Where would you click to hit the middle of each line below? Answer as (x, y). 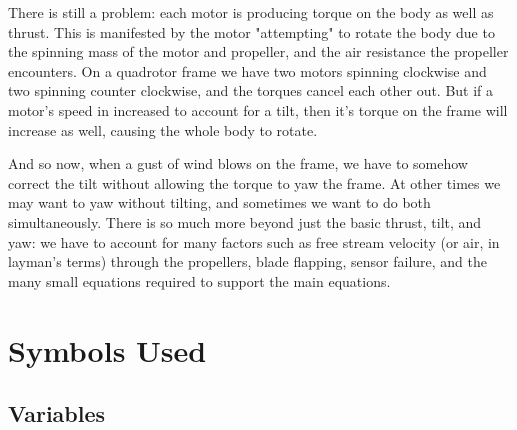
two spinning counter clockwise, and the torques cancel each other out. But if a (251, 90)
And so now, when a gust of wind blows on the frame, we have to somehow (238, 163)
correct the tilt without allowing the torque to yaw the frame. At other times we (254, 182)
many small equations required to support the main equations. (199, 280)
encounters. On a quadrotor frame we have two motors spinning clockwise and (247, 70)
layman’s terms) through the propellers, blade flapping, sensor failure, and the (248, 261)
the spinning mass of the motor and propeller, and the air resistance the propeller (258, 51)
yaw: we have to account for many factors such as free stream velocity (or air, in (254, 241)
